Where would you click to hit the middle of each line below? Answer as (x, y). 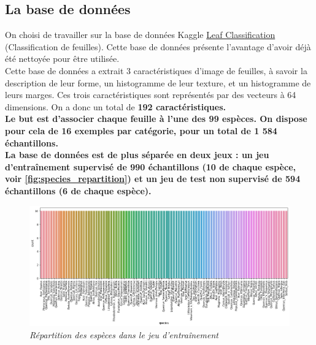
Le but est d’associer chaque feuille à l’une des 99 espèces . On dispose (156, 119)
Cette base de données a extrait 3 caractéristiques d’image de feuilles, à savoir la (156, 70)
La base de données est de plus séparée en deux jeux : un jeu (137, 155)
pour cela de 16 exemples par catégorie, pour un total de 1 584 (141, 130)
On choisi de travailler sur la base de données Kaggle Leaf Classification (140, 35)
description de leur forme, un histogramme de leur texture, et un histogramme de (158, 82)
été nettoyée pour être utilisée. (62, 59)
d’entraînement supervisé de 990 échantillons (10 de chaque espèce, (150, 166)
